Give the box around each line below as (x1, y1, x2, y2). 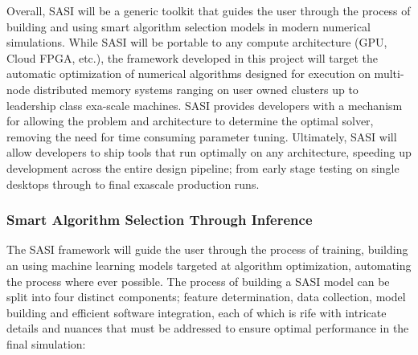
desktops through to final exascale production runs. (6, 175, 260, 192)
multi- (374, 65, 404, 82)
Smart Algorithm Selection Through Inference (6, 210, 313, 230)
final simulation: (6, 335, 86, 352)
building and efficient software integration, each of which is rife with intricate (6, 304, 387, 320)
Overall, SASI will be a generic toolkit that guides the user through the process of (6, 2, 411, 18)
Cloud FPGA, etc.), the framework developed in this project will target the (6, 49, 378, 66)
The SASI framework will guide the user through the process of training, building (6, 241, 408, 258)
